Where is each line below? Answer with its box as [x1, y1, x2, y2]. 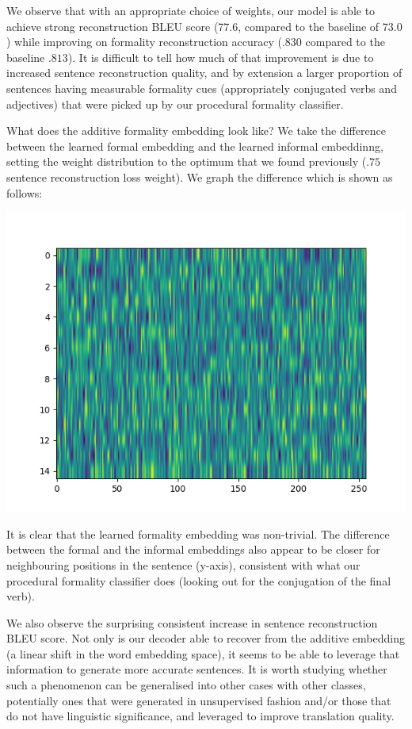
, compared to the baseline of [238, 17, 380, 34]
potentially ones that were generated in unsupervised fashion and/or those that [6, 692, 391, 708]
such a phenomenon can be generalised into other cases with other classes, [6, 677, 366, 693]
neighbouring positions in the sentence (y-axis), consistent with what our [6, 556, 360, 573]
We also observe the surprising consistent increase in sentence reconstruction [6, 614, 378, 631]
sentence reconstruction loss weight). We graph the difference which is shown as [6, 168, 393, 185]
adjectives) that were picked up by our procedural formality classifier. [6, 95, 344, 112]
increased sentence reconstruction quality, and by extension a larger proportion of [6, 64, 402, 81]
